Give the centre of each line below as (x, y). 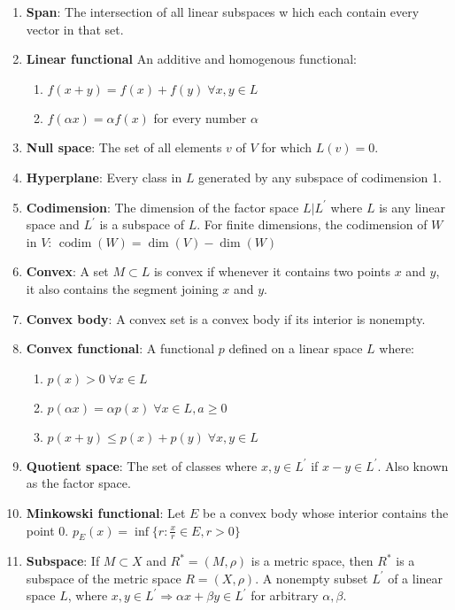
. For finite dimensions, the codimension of (312, 224)
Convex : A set (67, 271)
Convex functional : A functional (120, 348)
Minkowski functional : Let (106, 512)
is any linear (412, 207)
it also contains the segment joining (122, 288)
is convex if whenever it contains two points (272, 271)
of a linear (416, 578)
